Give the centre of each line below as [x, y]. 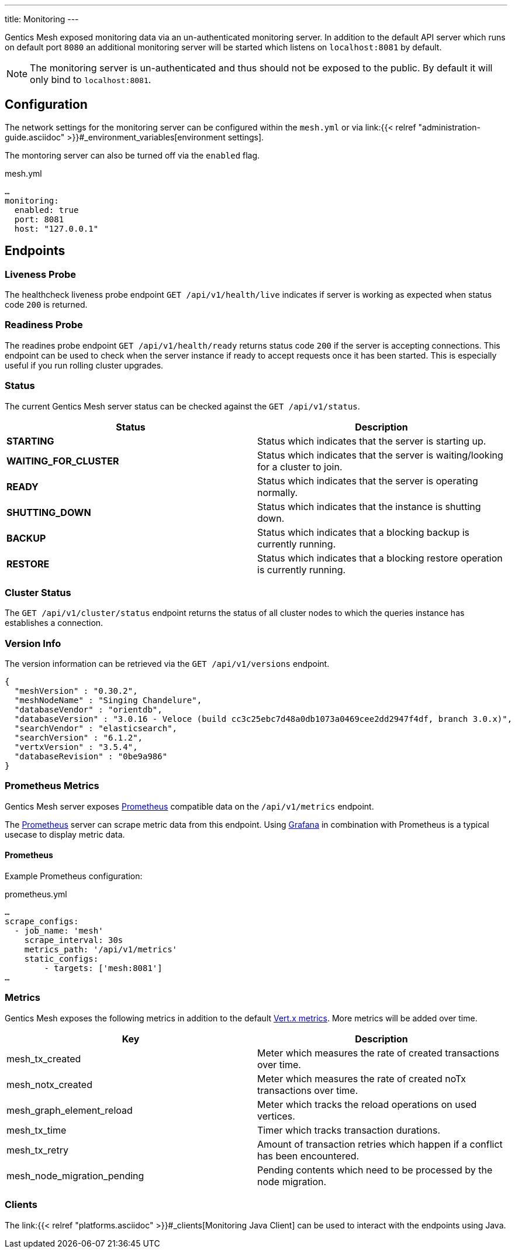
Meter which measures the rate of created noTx [362, 1078]
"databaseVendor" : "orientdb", [88, 710]
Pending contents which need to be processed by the [375, 1170]
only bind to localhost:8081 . [91, 80]
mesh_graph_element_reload [70, 1110]
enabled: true [46, 210]
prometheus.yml [36, 894]
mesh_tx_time [37, 1130]
